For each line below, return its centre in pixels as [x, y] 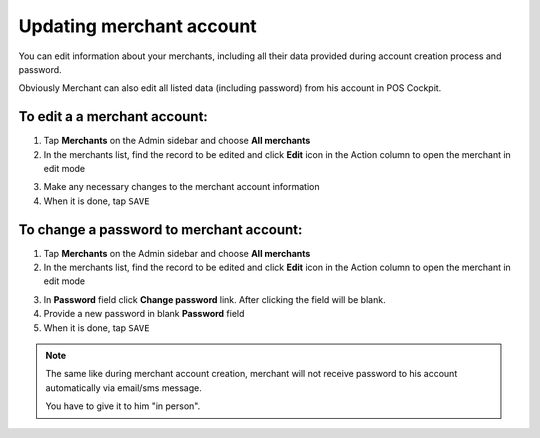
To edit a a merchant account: [113, 116]
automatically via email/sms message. [123, 387]
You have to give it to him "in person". [123, 406]
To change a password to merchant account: [160, 229]
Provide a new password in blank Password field [144, 314]
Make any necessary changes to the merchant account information [181, 187]
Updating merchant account [137, 26]
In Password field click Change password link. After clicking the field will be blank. [214, 299]
